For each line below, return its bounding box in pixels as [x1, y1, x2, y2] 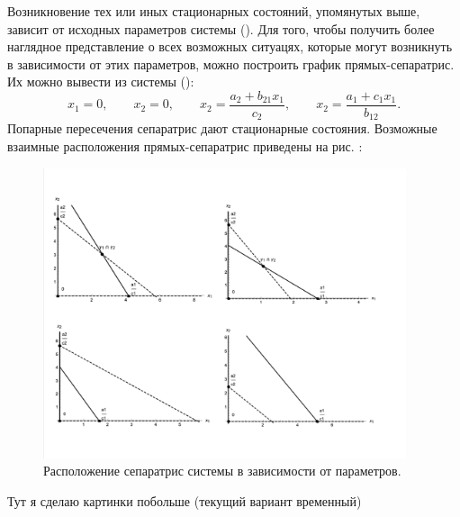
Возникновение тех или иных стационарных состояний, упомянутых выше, [7, 2, 420, 20]
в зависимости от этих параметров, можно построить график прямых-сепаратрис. [7, 54, 455, 73]
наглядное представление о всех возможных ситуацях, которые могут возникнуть [7, 37, 453, 56]
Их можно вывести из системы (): [7, 72, 194, 91]
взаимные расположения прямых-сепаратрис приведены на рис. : [7, 137, 363, 156]
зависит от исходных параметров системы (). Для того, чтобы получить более [7, 19, 435, 38]
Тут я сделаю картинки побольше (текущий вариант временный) [7, 492, 362, 511]
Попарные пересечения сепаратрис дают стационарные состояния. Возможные [7, 119, 437, 138]
